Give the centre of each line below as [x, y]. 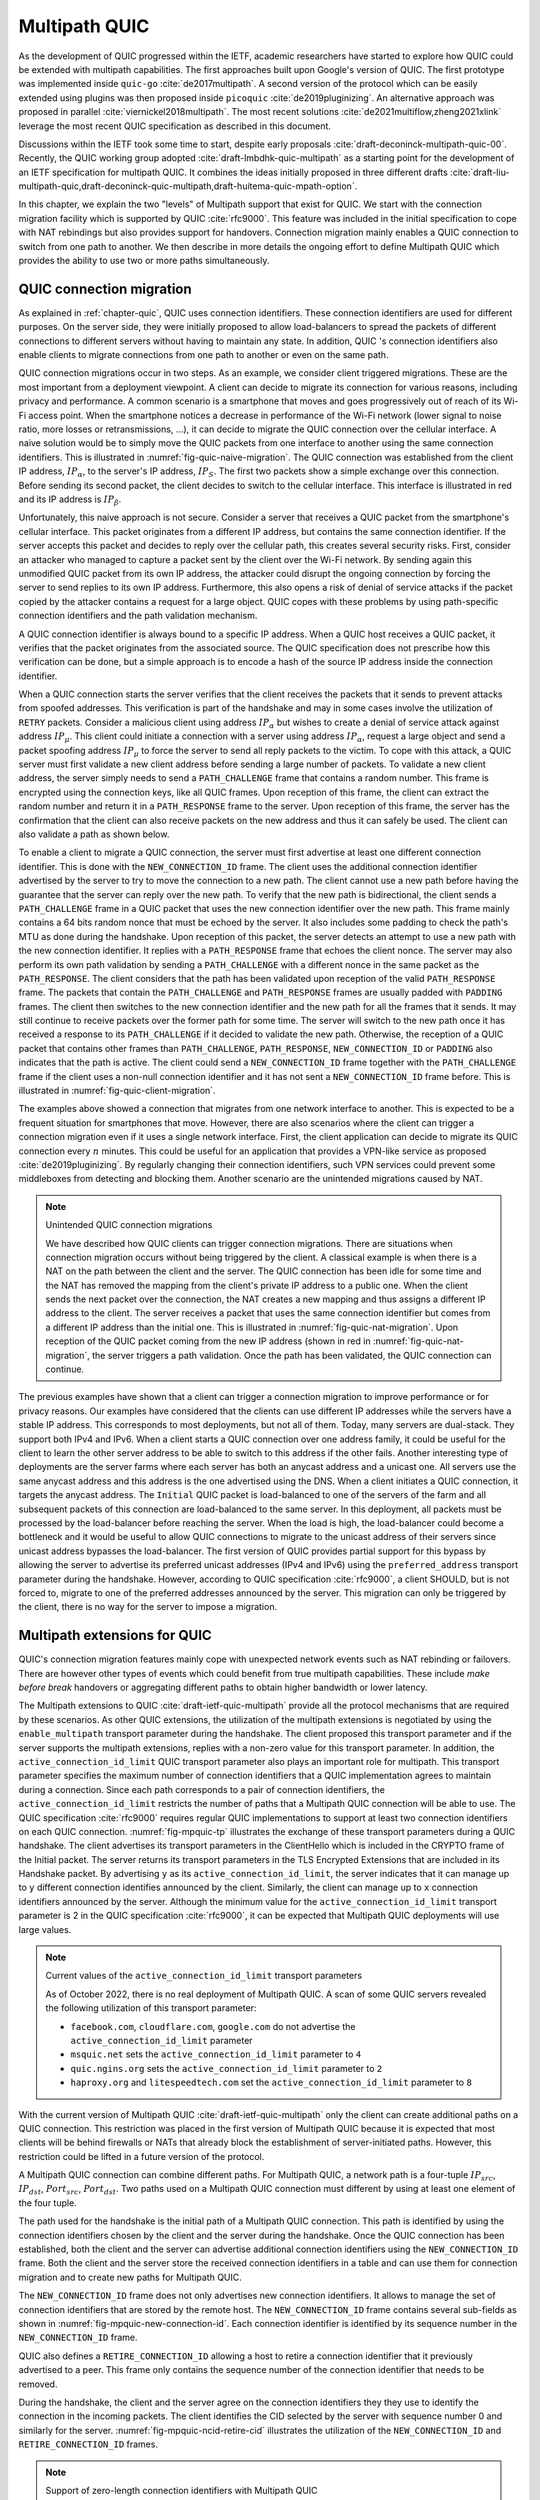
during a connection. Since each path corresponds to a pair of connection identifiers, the [201, 1789]
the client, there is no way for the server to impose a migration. [148, 1607]
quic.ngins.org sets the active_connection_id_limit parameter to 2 [226, 2068]
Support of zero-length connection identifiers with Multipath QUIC [182, 2490]
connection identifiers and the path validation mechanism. [138, 616]
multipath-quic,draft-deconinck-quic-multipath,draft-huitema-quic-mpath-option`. [188, 186]
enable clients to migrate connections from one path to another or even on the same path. [203, 355]
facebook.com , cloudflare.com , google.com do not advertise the [213, 2026]
